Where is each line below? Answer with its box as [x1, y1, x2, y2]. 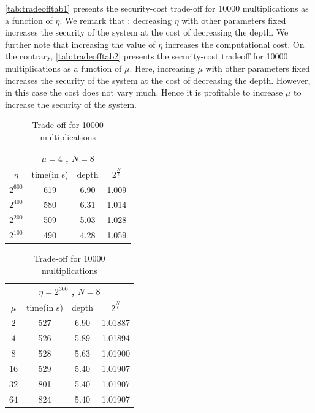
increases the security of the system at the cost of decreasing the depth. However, [5, 74, 311, 86]
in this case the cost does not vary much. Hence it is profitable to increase [5, 86, 283, 99]
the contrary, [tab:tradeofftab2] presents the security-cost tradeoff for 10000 [5, 50, 288, 63]
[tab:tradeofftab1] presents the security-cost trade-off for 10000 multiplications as [5, 2, 309, 14]
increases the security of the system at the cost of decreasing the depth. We [5, 26, 289, 39]
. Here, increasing [129, 61, 195, 74]
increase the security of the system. [5, 97, 137, 110]
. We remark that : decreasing [59, 13, 172, 26]
